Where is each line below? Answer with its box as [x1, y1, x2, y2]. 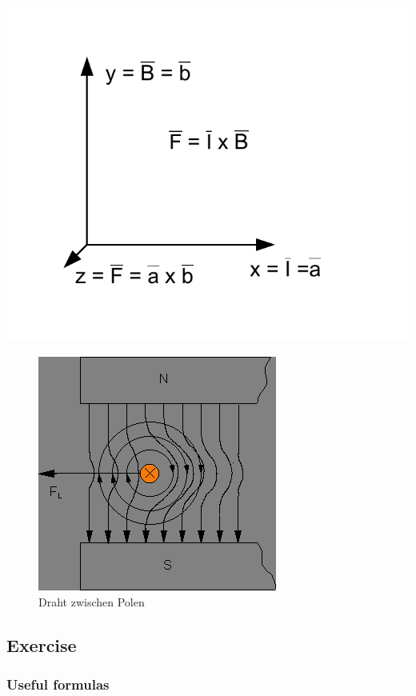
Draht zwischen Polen [38, 593, 145, 610]
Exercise [6, 632, 77, 657]
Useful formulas [6, 674, 110, 694]
